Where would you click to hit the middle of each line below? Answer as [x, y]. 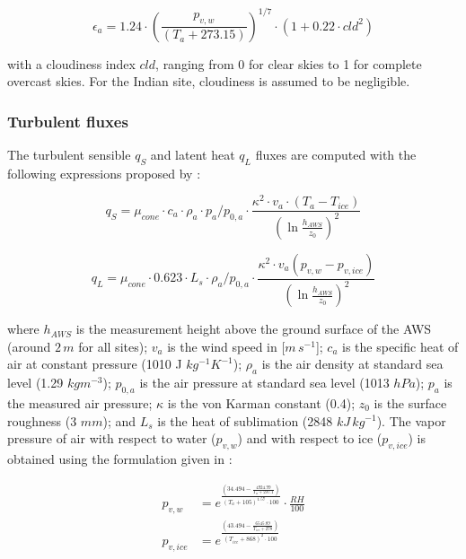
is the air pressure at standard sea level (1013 [264, 383]
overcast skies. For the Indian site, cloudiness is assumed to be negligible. [209, 81]
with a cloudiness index [71, 63]
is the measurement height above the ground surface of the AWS [254, 329]
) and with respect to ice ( [310, 438]
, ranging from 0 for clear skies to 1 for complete [289, 63]
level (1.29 [35, 383]
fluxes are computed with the [336, 154]
